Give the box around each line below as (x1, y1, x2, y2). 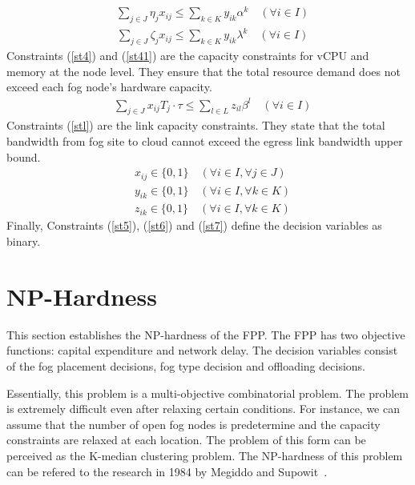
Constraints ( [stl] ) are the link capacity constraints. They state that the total (6, 117, 385, 134)
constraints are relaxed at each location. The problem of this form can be (6, 431, 366, 448)
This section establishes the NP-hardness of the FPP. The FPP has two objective (6, 326, 405, 343)
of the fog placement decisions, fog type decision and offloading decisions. (6, 357, 365, 374)
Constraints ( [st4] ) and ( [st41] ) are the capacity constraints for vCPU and (6, 47, 369, 64)
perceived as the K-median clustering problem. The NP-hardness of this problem (6, 447, 403, 463)
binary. (6, 233, 41, 250)
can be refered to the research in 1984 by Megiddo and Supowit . (6, 463, 328, 479)
